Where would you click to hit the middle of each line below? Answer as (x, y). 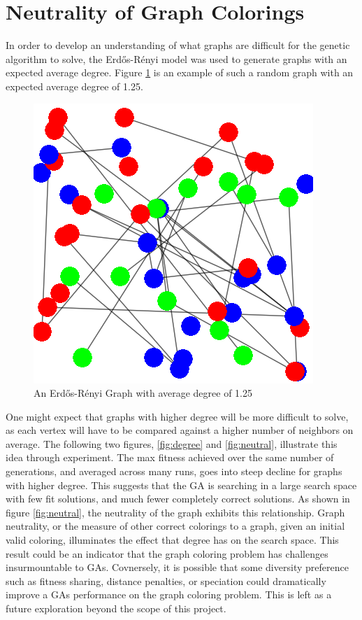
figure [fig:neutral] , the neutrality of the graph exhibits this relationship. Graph (175, 512)
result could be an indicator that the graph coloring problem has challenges (167, 553)
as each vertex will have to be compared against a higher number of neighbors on (180, 430)
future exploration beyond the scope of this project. (116, 608)
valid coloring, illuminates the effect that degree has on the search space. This (172, 540)
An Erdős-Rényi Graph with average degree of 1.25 (143, 393)
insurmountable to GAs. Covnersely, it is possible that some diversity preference (177, 567)
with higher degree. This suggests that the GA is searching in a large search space (181, 485)
